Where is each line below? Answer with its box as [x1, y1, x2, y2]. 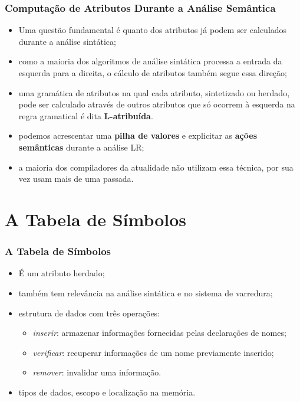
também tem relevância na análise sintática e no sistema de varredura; [18, 286, 273, 299]
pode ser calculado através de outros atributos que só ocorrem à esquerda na [18, 98, 295, 110]
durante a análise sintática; [18, 35, 116, 47]
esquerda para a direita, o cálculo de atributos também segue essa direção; [18, 67, 287, 79]
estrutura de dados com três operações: [18, 306, 160, 319]
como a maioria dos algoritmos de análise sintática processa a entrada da [18, 55, 282, 67]
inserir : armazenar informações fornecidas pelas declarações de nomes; [32, 326, 286, 339]
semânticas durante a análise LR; [18, 140, 144, 153]
